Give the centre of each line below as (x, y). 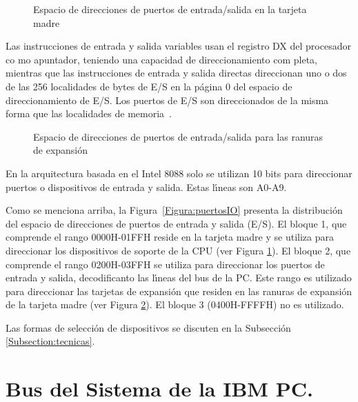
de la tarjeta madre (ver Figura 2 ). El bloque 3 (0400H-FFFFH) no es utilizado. (175, 304)
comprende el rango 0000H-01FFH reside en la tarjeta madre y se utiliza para (170, 237)
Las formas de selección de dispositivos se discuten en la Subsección (148, 327)
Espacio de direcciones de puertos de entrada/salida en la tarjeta (170, 9)
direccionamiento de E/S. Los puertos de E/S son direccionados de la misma (167, 100)
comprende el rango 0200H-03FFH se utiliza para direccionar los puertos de (165, 264)
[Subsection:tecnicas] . (50, 341)
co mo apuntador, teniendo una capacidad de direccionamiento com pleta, (161, 59)
